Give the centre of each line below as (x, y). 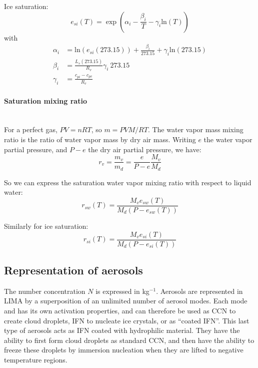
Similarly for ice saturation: (46, 226)
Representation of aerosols (73, 270)
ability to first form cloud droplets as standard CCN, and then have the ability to (129, 340)
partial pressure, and (36, 149)
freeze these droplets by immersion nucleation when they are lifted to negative (124, 350)
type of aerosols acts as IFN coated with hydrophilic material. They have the (122, 330)
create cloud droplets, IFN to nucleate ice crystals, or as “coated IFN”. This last (127, 320)
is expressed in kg (122, 291)
